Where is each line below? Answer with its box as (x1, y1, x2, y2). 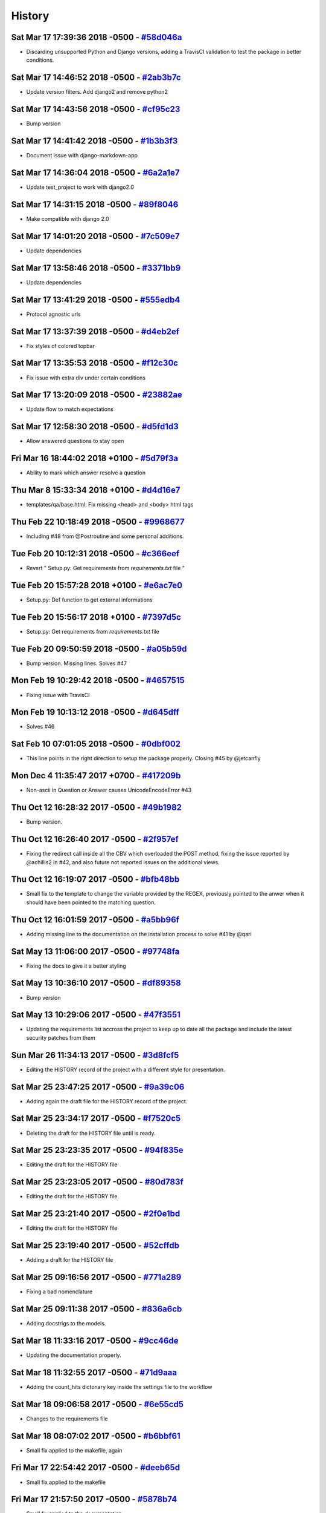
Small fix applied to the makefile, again (26, 1446, 123, 1454)
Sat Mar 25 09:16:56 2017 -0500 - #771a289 (11, 1272, 182, 1282)
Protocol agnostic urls (26, 310, 81, 318)
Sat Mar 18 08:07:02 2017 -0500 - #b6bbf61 (11, 1431, 181, 1441)
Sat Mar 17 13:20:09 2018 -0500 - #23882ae (11, 390, 182, 400)
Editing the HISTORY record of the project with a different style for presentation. (26, 1066, 226, 1073)
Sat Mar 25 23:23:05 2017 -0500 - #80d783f (11, 1177, 184, 1187)
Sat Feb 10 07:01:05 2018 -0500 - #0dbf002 (11, 739, 181, 749)
